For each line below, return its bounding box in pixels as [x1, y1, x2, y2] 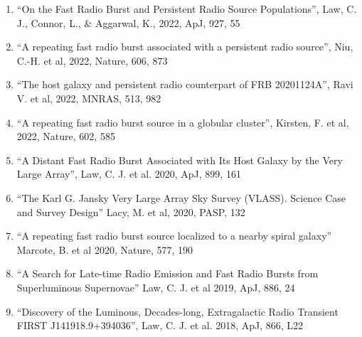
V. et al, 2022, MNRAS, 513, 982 [16, 90, 161, 105]
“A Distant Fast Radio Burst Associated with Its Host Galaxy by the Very [16, 152, 343, 167]
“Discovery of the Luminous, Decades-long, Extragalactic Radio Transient [16, 304, 339, 319]
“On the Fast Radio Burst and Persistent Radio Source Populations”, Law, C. [16, 1, 357, 16]
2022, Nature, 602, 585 [16, 129, 115, 144]
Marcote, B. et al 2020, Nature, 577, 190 [16, 242, 193, 257]
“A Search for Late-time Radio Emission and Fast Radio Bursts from [16, 266, 319, 281]
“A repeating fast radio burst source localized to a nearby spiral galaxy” [16, 228, 332, 243]
